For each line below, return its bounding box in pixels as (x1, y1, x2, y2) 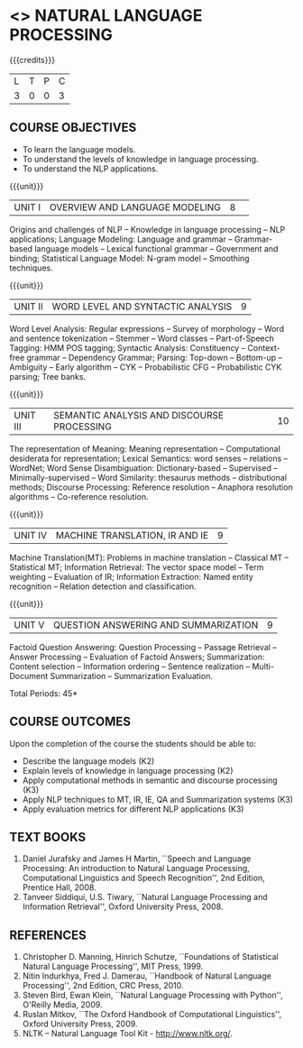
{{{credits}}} (9, 54, 56, 65)
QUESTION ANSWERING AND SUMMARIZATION (52, 619, 259, 631)
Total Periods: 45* (9, 687, 78, 699)
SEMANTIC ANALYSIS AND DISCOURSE (53, 409, 224, 421)
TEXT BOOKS (9, 829, 87, 844)
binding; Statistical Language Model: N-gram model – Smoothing (9, 253, 250, 263)
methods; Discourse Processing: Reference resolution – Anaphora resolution (9, 482, 293, 492)
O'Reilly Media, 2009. (22, 999, 103, 1010)
